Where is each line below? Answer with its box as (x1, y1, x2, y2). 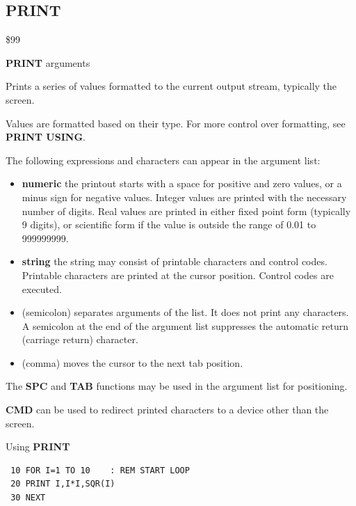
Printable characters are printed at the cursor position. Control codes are (22, 267, 334, 282)
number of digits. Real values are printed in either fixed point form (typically (22, 203, 351, 218)
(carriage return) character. (22, 332, 138, 347)
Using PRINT (6, 439, 70, 454)
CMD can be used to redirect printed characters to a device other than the (6, 402, 329, 417)
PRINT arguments (6, 55, 90, 70)
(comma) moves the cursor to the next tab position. (22, 355, 243, 370)
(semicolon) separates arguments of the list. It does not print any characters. (22, 305, 349, 319)
